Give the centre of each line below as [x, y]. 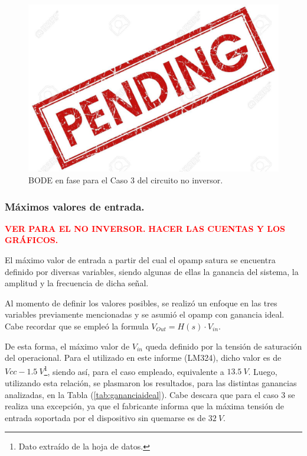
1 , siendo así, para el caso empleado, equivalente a [134, 370]
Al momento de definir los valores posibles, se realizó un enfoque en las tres [141, 303]
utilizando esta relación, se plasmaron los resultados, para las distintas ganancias [151, 382]
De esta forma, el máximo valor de [67, 346]
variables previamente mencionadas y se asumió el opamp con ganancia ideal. [145, 314]
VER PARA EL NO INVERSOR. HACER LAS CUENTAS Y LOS [145, 228]
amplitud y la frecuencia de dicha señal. [77, 283]
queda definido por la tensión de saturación [224, 346]
